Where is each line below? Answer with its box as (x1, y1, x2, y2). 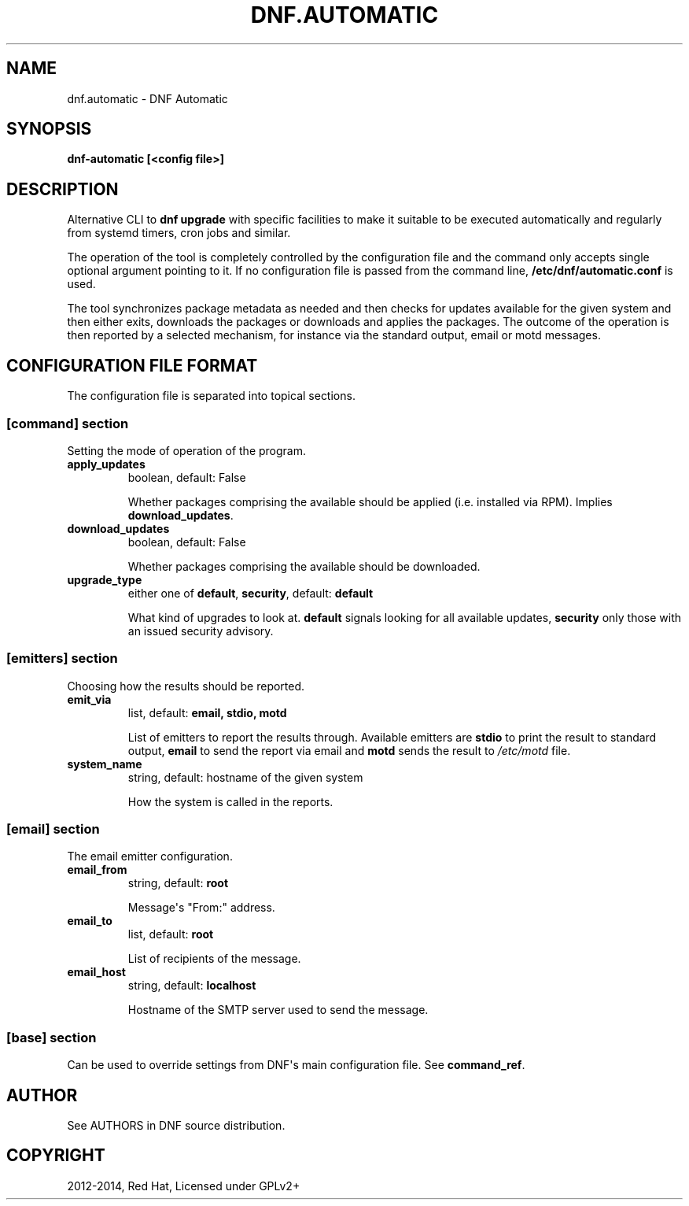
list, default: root (127, 927, 214, 941)
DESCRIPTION (6, 179, 119, 199)
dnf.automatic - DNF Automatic (67, 91, 228, 105)
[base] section (6, 1029, 97, 1045)
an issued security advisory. (127, 623, 274, 638)
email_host (67, 965, 126, 979)
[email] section (6, 821, 100, 837)
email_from (67, 863, 127, 877)
